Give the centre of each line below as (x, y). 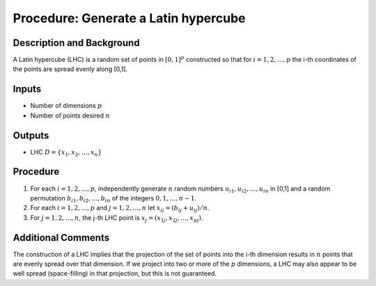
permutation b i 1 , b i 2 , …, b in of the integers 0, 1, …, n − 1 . (113, 199)
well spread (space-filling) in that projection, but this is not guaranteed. (115, 273)
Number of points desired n (70, 116)
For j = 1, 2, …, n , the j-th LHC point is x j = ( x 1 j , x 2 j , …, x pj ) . (117, 218)
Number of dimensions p (66, 106)
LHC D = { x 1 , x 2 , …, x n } (66, 153)
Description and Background (76, 43)
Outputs (31, 135)
